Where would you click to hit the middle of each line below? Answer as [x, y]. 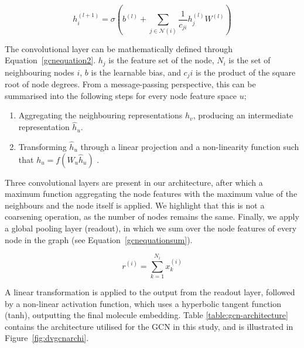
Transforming [42, 147]
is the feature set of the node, [161, 60]
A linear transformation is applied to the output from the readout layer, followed [150, 291]
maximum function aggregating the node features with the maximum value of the [151, 194]
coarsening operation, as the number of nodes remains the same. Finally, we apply [152, 216]
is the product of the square [246, 72]
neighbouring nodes [40, 72]
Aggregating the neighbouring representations [100, 115]
